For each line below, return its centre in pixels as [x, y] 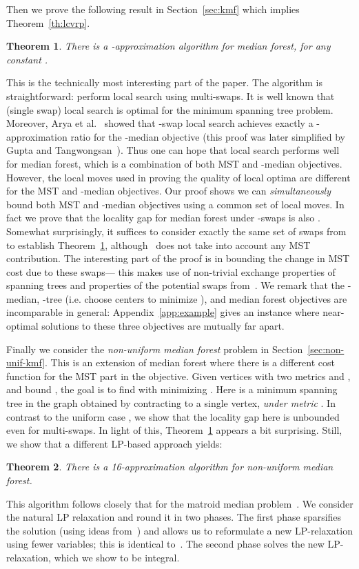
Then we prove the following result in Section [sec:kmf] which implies [153, 9]
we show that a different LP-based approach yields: [114, 443]
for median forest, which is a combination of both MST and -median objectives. [174, 163]
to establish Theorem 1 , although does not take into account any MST [158, 244]
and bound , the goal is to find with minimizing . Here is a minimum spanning [172, 389]
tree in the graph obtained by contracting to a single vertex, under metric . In [171, 403]
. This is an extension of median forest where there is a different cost [190, 362]
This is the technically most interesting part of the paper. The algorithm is [165, 82]
